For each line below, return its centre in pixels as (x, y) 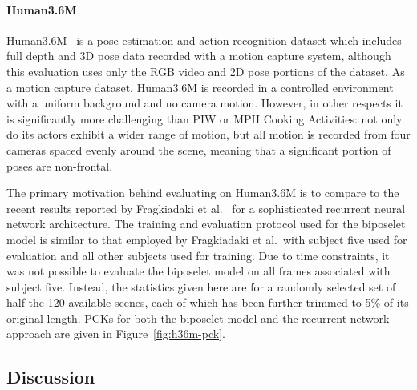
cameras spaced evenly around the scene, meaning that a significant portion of (199, 149)
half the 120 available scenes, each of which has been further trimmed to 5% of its (208, 302)
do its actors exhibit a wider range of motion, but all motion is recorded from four (208, 134)
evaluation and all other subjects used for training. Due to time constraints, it (198, 255)
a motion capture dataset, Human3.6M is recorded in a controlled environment (200, 87)
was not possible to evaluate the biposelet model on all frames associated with (198, 271)
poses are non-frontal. (60, 165)
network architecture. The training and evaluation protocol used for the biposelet (206, 224)
